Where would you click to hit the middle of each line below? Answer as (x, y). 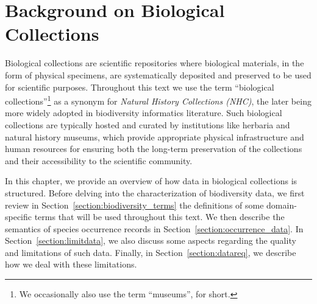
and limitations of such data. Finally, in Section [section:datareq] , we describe (151, 252)
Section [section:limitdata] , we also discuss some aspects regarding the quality (151, 240)
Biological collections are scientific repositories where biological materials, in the (155, 63)
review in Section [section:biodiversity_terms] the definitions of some (134, 205)
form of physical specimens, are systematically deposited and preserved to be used (158, 74)
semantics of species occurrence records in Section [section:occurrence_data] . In (154, 228)
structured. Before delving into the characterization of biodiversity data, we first (155, 192)
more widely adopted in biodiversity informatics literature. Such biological (144, 113)
